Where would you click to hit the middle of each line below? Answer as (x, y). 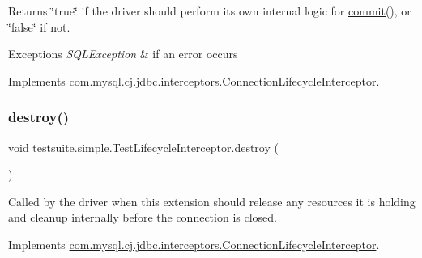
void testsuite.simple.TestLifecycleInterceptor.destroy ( (143, 147)
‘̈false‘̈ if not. (39, 26)
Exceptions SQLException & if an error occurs (123, 54)
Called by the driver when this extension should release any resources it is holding (212, 201)
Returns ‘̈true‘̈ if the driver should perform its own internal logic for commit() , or (210, 11)
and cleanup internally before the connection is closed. (143, 217)
